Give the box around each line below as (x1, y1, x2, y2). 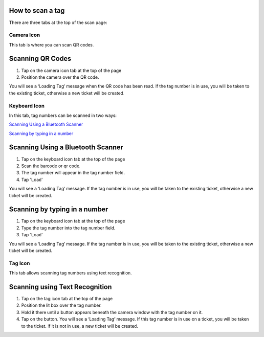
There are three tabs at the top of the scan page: (9, 20, 108, 25)
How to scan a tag (9, 6, 65, 15)
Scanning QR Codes (9, 54, 71, 63)
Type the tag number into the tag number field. (21, 225, 116, 231)
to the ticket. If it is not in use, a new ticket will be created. (21, 323, 138, 329)
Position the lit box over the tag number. (21, 302, 102, 308)
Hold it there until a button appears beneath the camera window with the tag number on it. (21, 309, 203, 315)
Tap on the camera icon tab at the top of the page (21, 67, 122, 73)
